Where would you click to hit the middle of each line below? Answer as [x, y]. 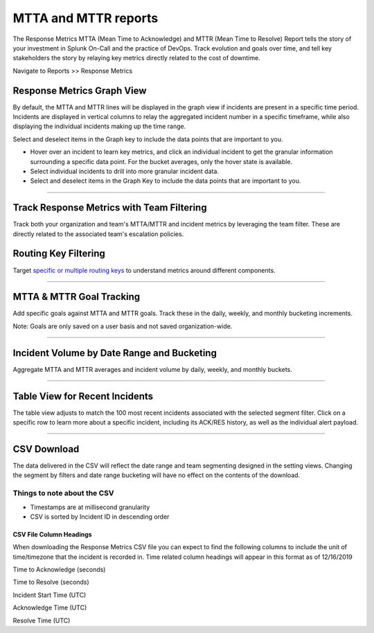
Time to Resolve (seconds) [51, 582]
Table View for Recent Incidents [83, 396]
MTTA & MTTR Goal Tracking [77, 297]
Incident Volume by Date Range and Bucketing [115, 353]
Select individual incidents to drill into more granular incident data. [125, 171]
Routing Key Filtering [59, 254]
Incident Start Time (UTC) [50, 595]
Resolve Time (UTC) [42, 621]
